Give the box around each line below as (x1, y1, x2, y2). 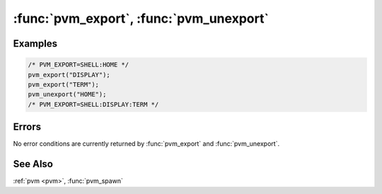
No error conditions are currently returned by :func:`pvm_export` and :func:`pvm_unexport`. (13, 139, 279, 148)
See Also (13, 158, 53, 170)
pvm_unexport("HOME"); (28, 91, 107, 98)
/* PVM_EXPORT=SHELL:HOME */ (28, 61, 129, 69)
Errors (13, 121, 42, 133)
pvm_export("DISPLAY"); (28, 71, 111, 79)
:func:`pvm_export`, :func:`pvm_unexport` (13, 11, 269, 26)
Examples (13, 38, 58, 50)
